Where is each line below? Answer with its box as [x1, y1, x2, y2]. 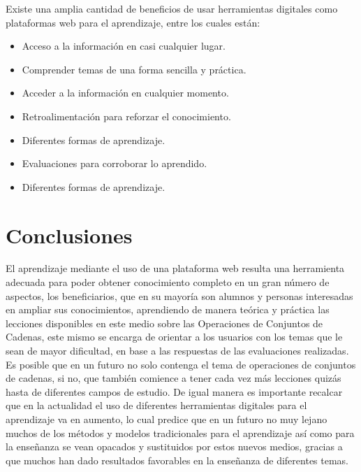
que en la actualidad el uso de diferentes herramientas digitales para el [6, 398, 307, 413]
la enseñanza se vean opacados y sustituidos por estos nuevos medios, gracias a [6, 439, 343, 454]
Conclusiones [6, 220, 133, 249]
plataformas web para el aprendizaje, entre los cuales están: [6, 15, 260, 29]
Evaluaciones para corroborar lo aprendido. [22, 156, 207, 171]
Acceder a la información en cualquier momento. [22, 85, 229, 100]
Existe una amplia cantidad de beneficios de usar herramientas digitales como [6, 1, 338, 15]
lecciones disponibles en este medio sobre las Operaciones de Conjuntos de [6, 315, 323, 330]
